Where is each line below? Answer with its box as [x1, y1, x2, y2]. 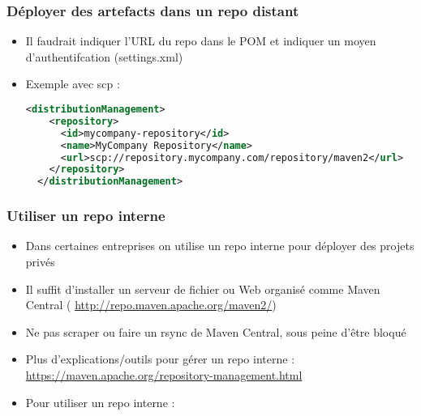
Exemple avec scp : [25, 75, 120, 92]
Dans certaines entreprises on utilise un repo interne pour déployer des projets [25, 237, 415, 254]
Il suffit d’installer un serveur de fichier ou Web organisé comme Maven [25, 280, 380, 297]
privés [25, 253, 55, 270]
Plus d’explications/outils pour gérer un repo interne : [25, 350, 295, 367]
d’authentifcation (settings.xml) [25, 48, 183, 65]
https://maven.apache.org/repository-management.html [25, 366, 303, 383]
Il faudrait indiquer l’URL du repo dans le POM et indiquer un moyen [25, 32, 376, 49]
